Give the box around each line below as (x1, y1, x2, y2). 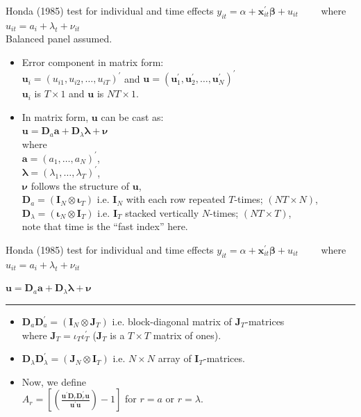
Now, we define (22, 374, 86, 389)
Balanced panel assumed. (6, 31, 112, 46)
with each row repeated (126, 192, 226, 206)
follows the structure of (31, 178, 130, 193)
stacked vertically (125, 205, 199, 220)
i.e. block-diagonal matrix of (112, 314, 232, 328)
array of (158, 351, 192, 366)
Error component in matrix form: (22, 54, 164, 69)
